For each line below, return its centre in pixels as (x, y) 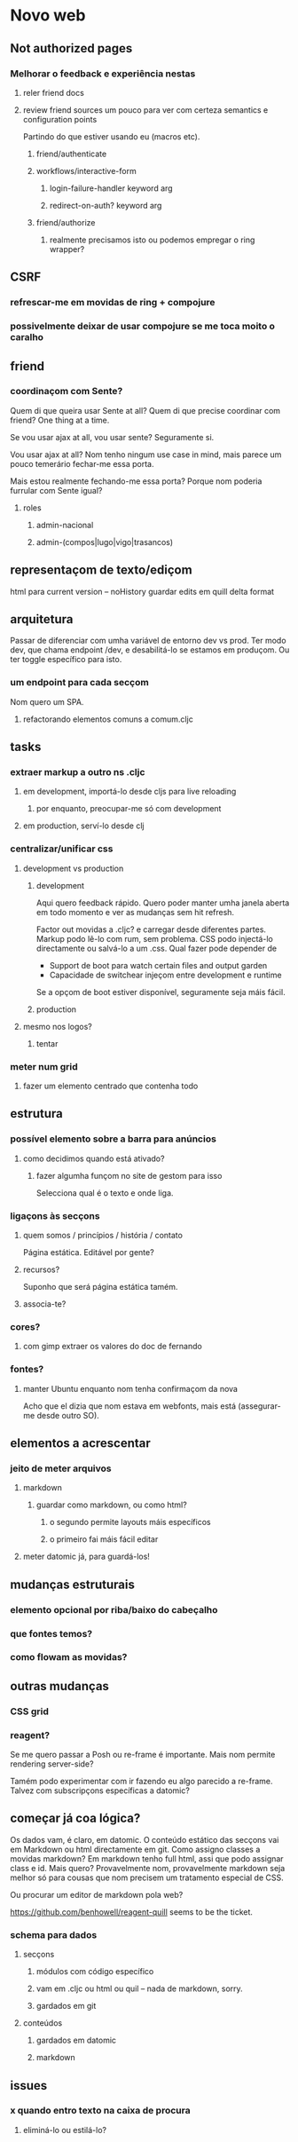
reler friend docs (54, 92)
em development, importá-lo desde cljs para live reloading (129, 792)
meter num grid (44, 1066)
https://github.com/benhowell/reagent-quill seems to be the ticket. (132, 1912)
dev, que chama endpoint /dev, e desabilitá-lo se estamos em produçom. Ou (150, 650)
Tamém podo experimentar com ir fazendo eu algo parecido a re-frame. (141, 1782)
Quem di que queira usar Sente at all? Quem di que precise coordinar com (145, 410)
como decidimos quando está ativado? (94, 1158)
